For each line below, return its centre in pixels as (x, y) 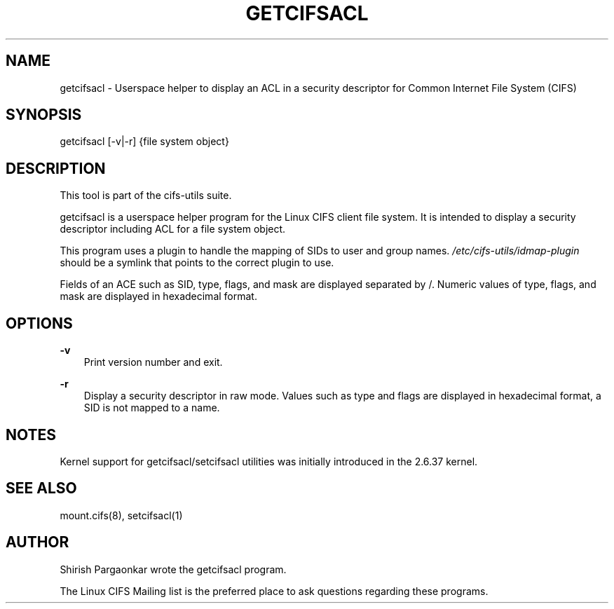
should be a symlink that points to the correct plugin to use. (197, 263)
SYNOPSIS (44, 115)
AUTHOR (37, 542)
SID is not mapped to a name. (152, 408)
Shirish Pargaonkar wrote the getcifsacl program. (173, 569)
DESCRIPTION (56, 168)
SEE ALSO (41, 488)
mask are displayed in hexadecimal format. (158, 296)
